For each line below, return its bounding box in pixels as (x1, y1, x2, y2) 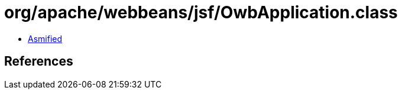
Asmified (28, 33, 63, 44)
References (4, 54, 73, 69)
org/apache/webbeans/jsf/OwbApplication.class (4, 2, 398, 22)
